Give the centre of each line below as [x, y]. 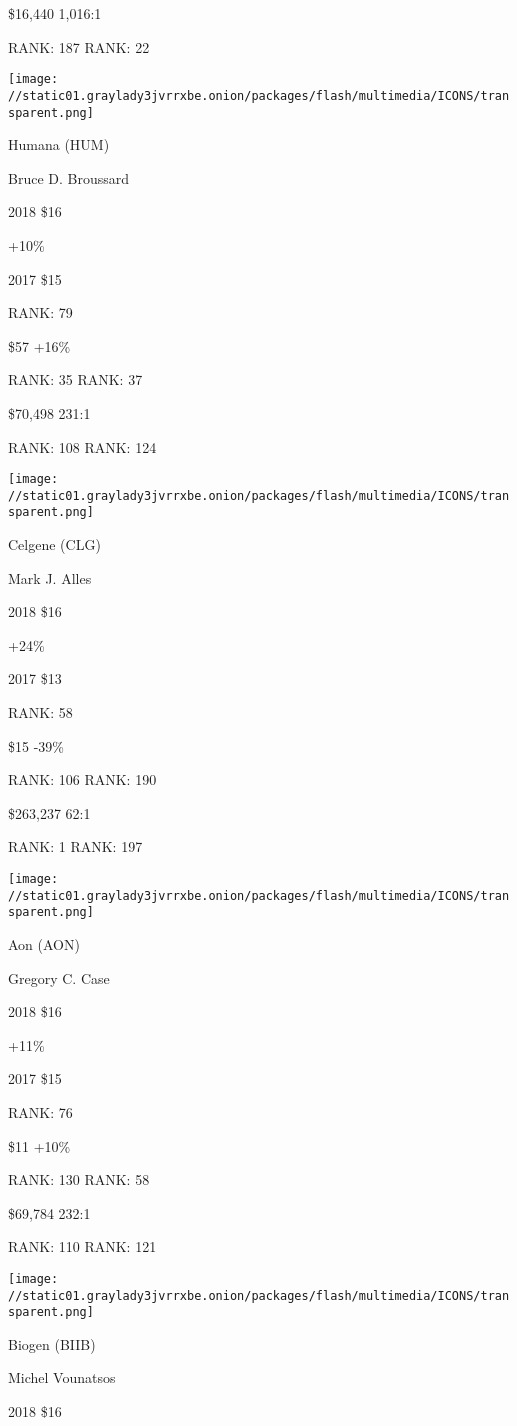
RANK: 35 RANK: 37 [75, 379]
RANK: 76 [40, 1111]
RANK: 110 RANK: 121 [82, 1246]
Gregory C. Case [59, 977]
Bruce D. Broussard [69, 177]
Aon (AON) [44, 943]
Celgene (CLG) [54, 544]
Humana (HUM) [59, 144]
